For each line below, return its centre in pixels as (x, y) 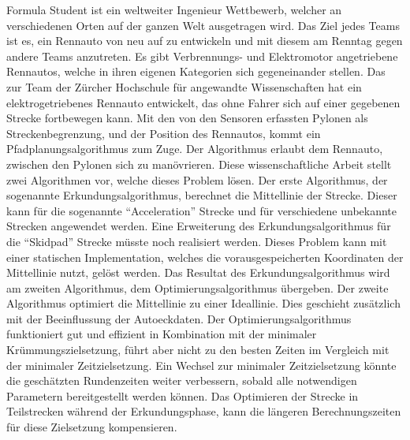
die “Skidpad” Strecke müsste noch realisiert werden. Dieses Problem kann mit (197, 241)
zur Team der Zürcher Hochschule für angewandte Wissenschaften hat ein (184, 86)
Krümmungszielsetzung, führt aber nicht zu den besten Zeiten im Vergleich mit (198, 350)
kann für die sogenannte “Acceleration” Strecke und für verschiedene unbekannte (202, 210)
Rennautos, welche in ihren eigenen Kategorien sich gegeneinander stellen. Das (196, 71)
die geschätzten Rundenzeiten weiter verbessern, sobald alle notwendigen (182, 380)
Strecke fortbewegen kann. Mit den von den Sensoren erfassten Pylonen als (187, 118)
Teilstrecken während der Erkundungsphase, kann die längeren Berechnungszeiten (204, 411)
